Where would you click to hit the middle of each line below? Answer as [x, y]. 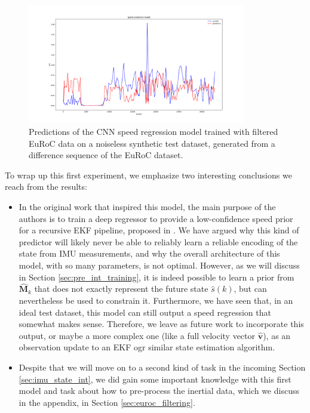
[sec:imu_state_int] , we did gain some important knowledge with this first [155, 379]
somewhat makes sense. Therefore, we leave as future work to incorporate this [161, 324]
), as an [277, 335]
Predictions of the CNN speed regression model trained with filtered [154, 132]
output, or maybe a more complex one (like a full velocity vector [137, 335]
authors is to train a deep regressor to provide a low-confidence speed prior [156, 218]
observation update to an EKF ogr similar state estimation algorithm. [147, 347]
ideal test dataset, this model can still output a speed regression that [145, 312]
